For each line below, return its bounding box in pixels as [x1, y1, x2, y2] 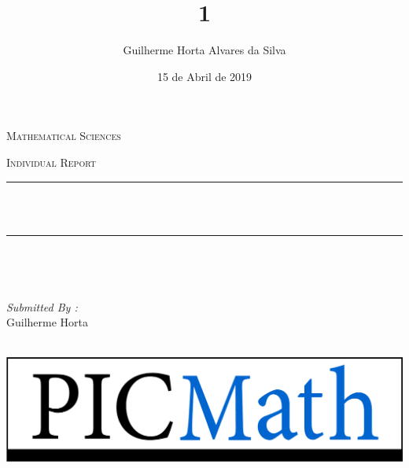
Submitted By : [6, 298, 78, 315]
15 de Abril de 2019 [157, 68, 252, 84]
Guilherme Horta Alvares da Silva [123, 42, 286, 58]
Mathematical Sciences [6, 127, 121, 144]
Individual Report [6, 153, 96, 170]
